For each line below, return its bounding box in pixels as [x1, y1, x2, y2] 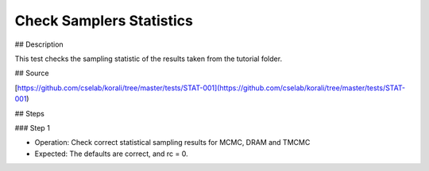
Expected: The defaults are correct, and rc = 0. [34, 149, 188, 158]
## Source [14, 68, 49, 78]
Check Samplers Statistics [14, 12, 194, 29]
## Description [14, 40, 64, 49]
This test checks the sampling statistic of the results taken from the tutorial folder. [14, 54, 282, 63]
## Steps [14, 108, 45, 118]
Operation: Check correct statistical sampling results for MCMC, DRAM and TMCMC [34, 138, 311, 147]
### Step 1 [14, 123, 51, 132]
